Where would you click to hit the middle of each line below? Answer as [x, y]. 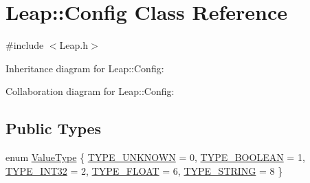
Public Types [54, 128]
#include [25, 45]
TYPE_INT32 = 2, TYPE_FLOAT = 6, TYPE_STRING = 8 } [144, 170]
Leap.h [74, 45]
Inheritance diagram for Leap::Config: [85, 68]
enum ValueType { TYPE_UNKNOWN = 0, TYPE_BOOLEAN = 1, [155, 157]
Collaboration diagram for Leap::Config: [90, 91]
